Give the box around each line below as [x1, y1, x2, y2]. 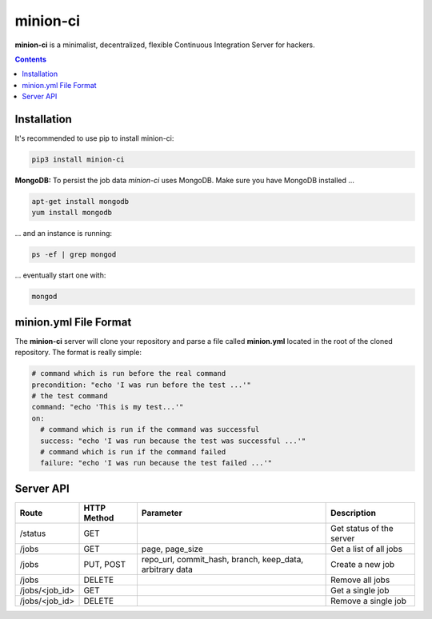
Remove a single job [330, 595, 407, 606]
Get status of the [330, 522, 394, 533]
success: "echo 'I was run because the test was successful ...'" [40, 436, 306, 445]
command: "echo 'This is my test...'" [31, 402, 184, 412]
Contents [14, 54, 47, 64]
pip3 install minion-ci [31, 155, 126, 164]
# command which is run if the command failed [40, 447, 226, 456]
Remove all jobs [330, 574, 390, 585]
